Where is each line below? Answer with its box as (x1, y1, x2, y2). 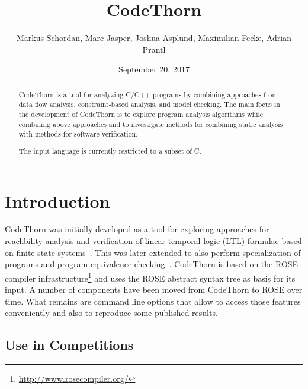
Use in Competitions (5, 336, 134, 354)
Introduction (5, 188, 110, 213)
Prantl (142, 43, 166, 55)
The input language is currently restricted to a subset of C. (18, 146, 201, 156)
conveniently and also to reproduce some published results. (5, 306, 218, 319)
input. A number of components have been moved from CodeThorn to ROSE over (5, 283, 303, 296)
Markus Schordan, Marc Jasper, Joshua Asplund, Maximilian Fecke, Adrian (17, 31, 291, 44)
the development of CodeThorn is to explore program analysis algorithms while (18, 109, 264, 119)
